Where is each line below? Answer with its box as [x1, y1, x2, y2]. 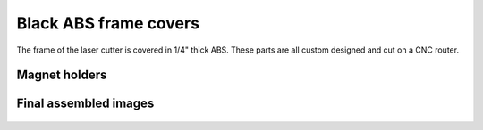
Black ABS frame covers [16, 13, 200, 33]
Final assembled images [16, 96, 155, 111]
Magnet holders [16, 68, 107, 83]
